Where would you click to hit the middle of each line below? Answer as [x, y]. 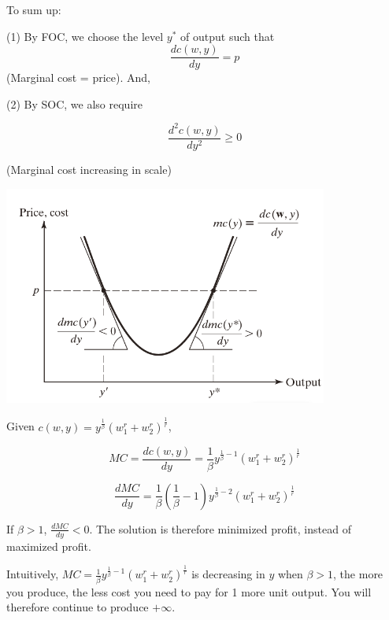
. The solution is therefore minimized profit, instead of [220, 528]
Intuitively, [33, 574]
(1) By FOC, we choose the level [85, 36]
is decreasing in [228, 574]
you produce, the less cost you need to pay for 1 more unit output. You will [189, 591]
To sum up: [34, 9]
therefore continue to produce [78, 607]
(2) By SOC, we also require [74, 103]
